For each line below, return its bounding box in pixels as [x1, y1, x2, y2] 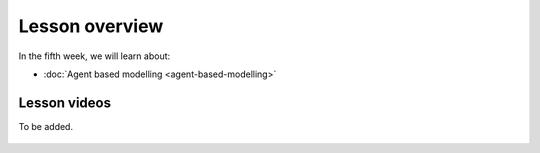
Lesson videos [18, 94, 112, 111]
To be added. [18, 120, 74, 132]
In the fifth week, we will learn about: [18, 50, 171, 62]
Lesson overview [18, 15, 164, 37]
